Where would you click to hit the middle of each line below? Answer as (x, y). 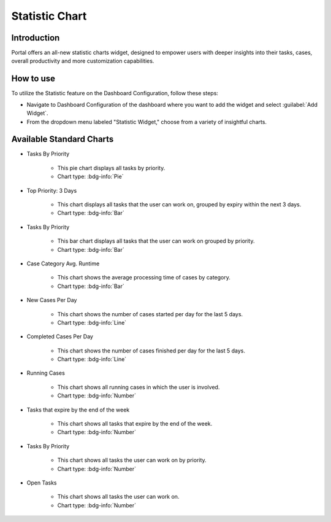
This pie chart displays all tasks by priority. (111, 168)
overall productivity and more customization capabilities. (83, 61)
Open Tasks (42, 483)
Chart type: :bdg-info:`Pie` (90, 177)
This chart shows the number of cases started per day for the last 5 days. (150, 314)
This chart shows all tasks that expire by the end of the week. (135, 424)
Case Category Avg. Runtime (63, 263)
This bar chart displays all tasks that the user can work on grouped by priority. (156, 241)
